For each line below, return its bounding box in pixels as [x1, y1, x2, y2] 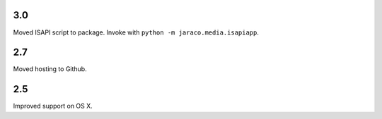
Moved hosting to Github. [13, 65, 88, 73]
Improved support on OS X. [13, 102, 93, 111]
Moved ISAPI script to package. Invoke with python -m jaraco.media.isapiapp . [13, 28, 260, 37]
